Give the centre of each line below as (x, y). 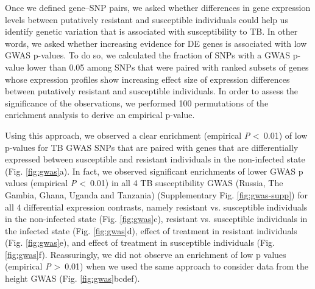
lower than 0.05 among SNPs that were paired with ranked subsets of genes (168, 67)
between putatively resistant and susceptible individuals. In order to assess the (152, 91)
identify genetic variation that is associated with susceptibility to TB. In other (151, 31)
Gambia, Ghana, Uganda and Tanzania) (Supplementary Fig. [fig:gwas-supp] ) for (156, 194)
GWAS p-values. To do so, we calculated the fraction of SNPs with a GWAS (148, 55)
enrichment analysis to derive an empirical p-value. (100, 115)
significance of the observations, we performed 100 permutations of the (137, 103)
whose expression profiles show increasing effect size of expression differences (147, 79)
